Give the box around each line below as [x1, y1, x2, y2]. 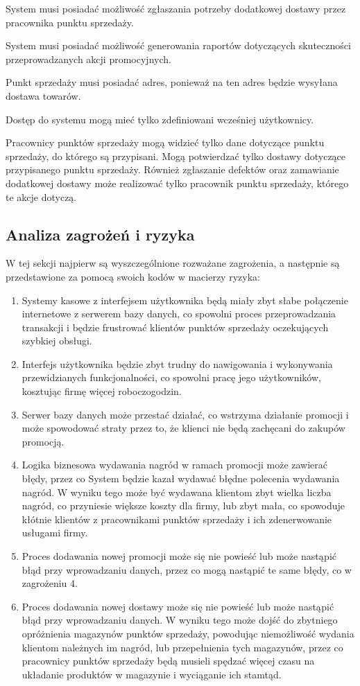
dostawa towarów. [6, 88, 81, 103]
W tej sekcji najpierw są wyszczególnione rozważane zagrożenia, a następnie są [6, 256, 340, 270]
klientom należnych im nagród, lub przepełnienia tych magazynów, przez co [22, 640, 343, 654]
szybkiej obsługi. [22, 333, 92, 348]
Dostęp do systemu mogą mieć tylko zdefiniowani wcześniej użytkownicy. [6, 112, 314, 126]
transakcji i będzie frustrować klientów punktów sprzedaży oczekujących [22, 319, 329, 334]
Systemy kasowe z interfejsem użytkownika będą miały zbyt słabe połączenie [22, 292, 348, 307]
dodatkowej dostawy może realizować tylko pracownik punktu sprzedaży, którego [6, 175, 349, 190]
